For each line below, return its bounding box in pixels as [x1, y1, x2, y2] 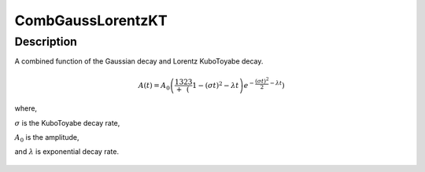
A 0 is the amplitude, [14, 132, 79, 144]
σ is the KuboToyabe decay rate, [14, 118, 120, 127]
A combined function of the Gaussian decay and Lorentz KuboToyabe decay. [14, 57, 264, 66]
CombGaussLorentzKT [14, 12, 168, 29]
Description [14, 35, 78, 49]
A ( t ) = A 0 [138, 81, 171, 92]
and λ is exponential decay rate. [14, 147, 120, 156]
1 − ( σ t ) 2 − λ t [191, 79, 239, 90]
